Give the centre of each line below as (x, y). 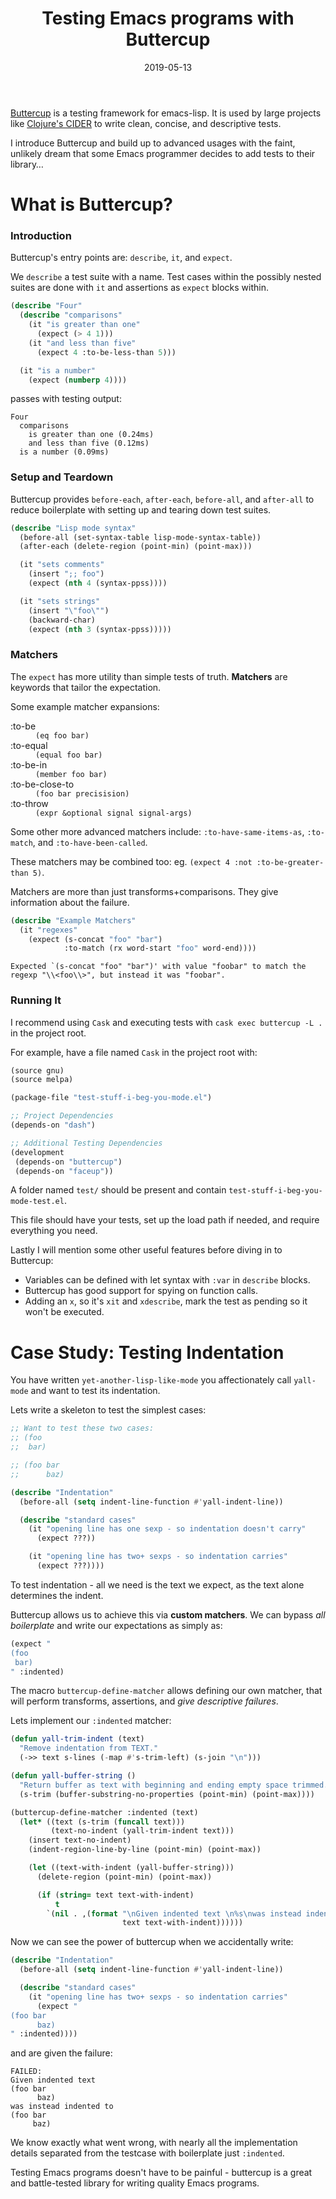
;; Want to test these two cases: (82, 1428)
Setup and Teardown (62, 477)
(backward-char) (62, 620)
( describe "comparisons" (71, 315)
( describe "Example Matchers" (73, 920)
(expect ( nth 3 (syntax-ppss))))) (100, 629)
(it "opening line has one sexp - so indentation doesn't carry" (167, 1529)
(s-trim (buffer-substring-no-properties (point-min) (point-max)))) (167, 1794)
